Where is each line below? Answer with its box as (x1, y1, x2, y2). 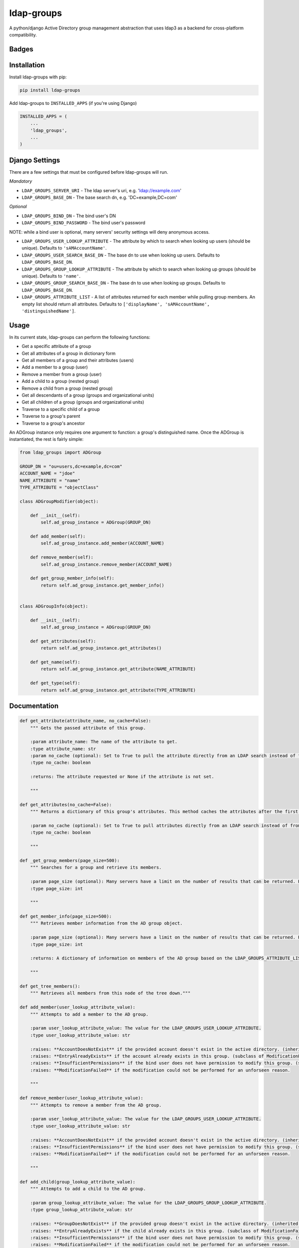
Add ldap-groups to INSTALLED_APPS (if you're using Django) (9, 100, 137, 106)
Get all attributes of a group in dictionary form (21, 350, 116, 356)
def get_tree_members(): (19, 983, 81, 989)
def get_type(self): (30, 680, 81, 686)
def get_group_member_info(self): (30, 576, 115, 581)
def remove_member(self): (30, 555, 94, 560)
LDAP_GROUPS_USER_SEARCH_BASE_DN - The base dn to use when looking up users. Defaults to (21, 252, 220, 258)
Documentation (9, 701, 59, 710)
